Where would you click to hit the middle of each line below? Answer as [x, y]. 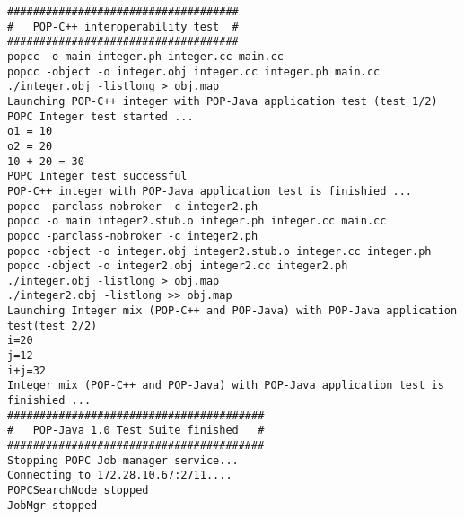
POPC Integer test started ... [101, 116]
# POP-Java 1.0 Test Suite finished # [136, 431]
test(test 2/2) [53, 325]
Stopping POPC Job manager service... [123, 460]
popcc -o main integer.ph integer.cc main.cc [145, 56]
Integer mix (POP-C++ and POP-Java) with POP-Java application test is [226, 386]
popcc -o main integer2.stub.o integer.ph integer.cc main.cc [197, 221]
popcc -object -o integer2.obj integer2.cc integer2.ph [178, 266]
